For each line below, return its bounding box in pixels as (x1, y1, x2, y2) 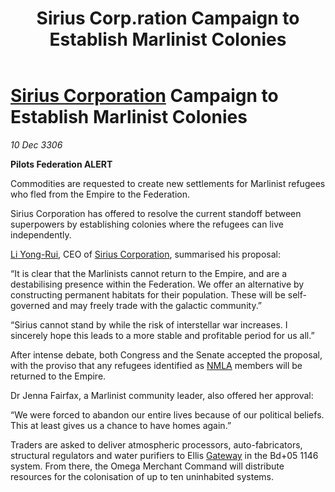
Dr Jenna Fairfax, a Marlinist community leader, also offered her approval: (10, 389, 314, 401)
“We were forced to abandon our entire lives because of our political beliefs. (10, 408, 325, 421)
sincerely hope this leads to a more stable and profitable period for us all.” (10, 329, 315, 341)
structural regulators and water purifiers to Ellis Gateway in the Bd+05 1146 (10, 449, 319, 461)
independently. (10, 228, 72, 241)
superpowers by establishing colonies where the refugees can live (10, 218, 284, 230)
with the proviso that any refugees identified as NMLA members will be (10, 359, 303, 371)
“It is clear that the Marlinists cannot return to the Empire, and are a (10, 267, 288, 279)
